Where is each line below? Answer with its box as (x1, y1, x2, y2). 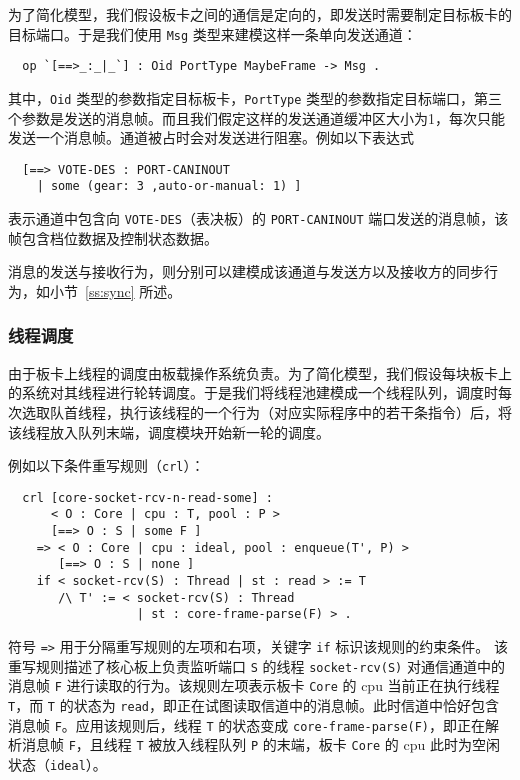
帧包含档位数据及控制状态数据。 (8, 227, 218, 248)
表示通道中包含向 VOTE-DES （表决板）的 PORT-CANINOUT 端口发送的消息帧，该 (8, 208, 509, 229)
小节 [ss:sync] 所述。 (49, 280, 182, 301)
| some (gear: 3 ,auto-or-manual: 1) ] (36, 179, 302, 194)
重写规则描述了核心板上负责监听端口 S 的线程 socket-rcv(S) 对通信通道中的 (8, 655, 505, 676)
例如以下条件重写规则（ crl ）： (8, 455, 205, 476)
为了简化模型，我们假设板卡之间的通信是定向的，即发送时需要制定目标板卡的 (8, 4, 512, 24)
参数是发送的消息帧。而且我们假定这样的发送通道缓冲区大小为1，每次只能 (21, 107, 505, 128)
